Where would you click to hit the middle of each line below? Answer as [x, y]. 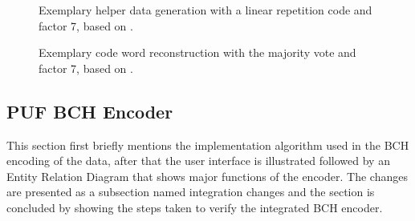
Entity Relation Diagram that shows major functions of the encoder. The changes [207, 176]
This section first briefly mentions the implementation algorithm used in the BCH [208, 145]
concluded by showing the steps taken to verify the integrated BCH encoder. [195, 207]
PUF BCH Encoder [90, 111]
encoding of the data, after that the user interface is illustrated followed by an [198, 161]
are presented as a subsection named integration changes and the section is [191, 192]
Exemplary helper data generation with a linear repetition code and [205, 10]
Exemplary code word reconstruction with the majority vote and [197, 52]
